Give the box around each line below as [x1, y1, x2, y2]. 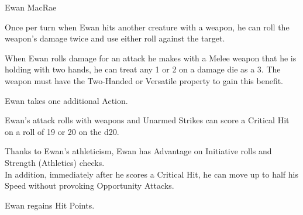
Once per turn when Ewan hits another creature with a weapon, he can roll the [5, 20, 290, 33]
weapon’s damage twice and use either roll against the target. [5, 32, 225, 44]
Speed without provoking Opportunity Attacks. [5, 179, 174, 192]
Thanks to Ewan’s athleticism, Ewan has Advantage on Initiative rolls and [5, 145, 272, 157]
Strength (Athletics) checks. [5, 156, 105, 168]
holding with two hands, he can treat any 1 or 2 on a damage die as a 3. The [5, 63, 281, 75]
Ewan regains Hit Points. [5, 199, 95, 211]
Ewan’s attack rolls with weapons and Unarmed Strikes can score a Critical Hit [5, 114, 290, 126]
